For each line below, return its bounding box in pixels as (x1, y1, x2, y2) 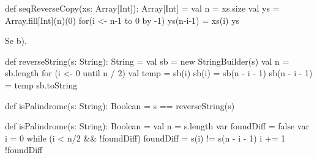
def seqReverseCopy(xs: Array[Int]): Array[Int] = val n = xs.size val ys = (5, 2, 280, 14)
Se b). (5, 34, 27, 47)
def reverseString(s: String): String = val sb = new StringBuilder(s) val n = (5, 54, 289, 67)
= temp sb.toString (5, 78, 78, 91)
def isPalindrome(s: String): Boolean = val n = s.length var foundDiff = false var (5, 120, 309, 132)
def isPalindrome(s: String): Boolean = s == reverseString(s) (5, 99, 235, 112)
